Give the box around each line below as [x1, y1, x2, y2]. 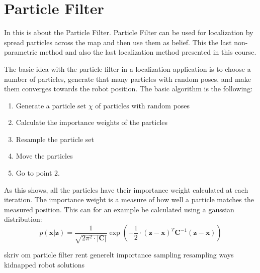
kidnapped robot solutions [4, 259, 85, 269]
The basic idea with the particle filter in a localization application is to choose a [4, 63, 251, 74]
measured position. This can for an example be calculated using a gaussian [4, 204, 234, 214]
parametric [4, 47, 38, 57]
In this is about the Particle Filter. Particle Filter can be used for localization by [4, 27, 253, 38]
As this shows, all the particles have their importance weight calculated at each [4, 184, 248, 195]
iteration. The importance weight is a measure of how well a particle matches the [4, 194, 254, 205]
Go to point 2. [16, 168, 60, 178]
